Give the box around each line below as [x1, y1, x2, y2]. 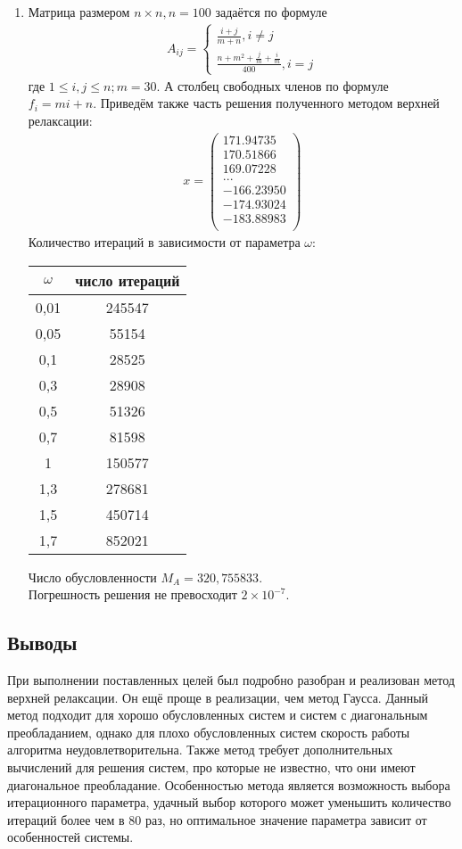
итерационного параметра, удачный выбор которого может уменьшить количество [7, 793, 451, 812]
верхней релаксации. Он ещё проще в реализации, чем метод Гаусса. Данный [7, 688, 429, 706]
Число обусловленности [28, 567, 157, 586]
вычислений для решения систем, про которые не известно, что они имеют [7, 757, 416, 776]
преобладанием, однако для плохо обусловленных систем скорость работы [7, 722, 410, 741]
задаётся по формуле [215, 3, 327, 21]
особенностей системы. [7, 828, 134, 846]
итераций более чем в [7, 810, 125, 828]
